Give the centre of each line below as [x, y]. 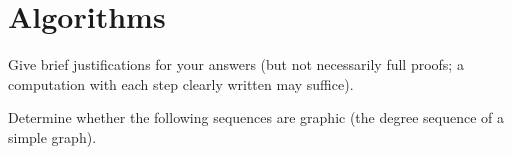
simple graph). [52, 136]
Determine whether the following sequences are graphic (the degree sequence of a [256, 117]
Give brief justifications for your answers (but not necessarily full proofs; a [236, 64]
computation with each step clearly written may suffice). [181, 83]
